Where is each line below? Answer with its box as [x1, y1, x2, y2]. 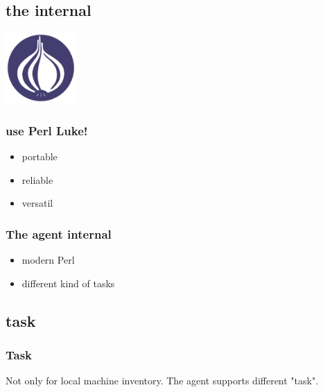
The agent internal [6, 225, 112, 242]
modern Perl [21, 253, 75, 267]
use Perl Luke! [6, 121, 88, 139]
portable [21, 149, 58, 164]
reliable [21, 172, 53, 187]
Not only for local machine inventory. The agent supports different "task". [6, 373, 319, 388]
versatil [21, 196, 53, 210]
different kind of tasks [21, 275, 115, 290]
